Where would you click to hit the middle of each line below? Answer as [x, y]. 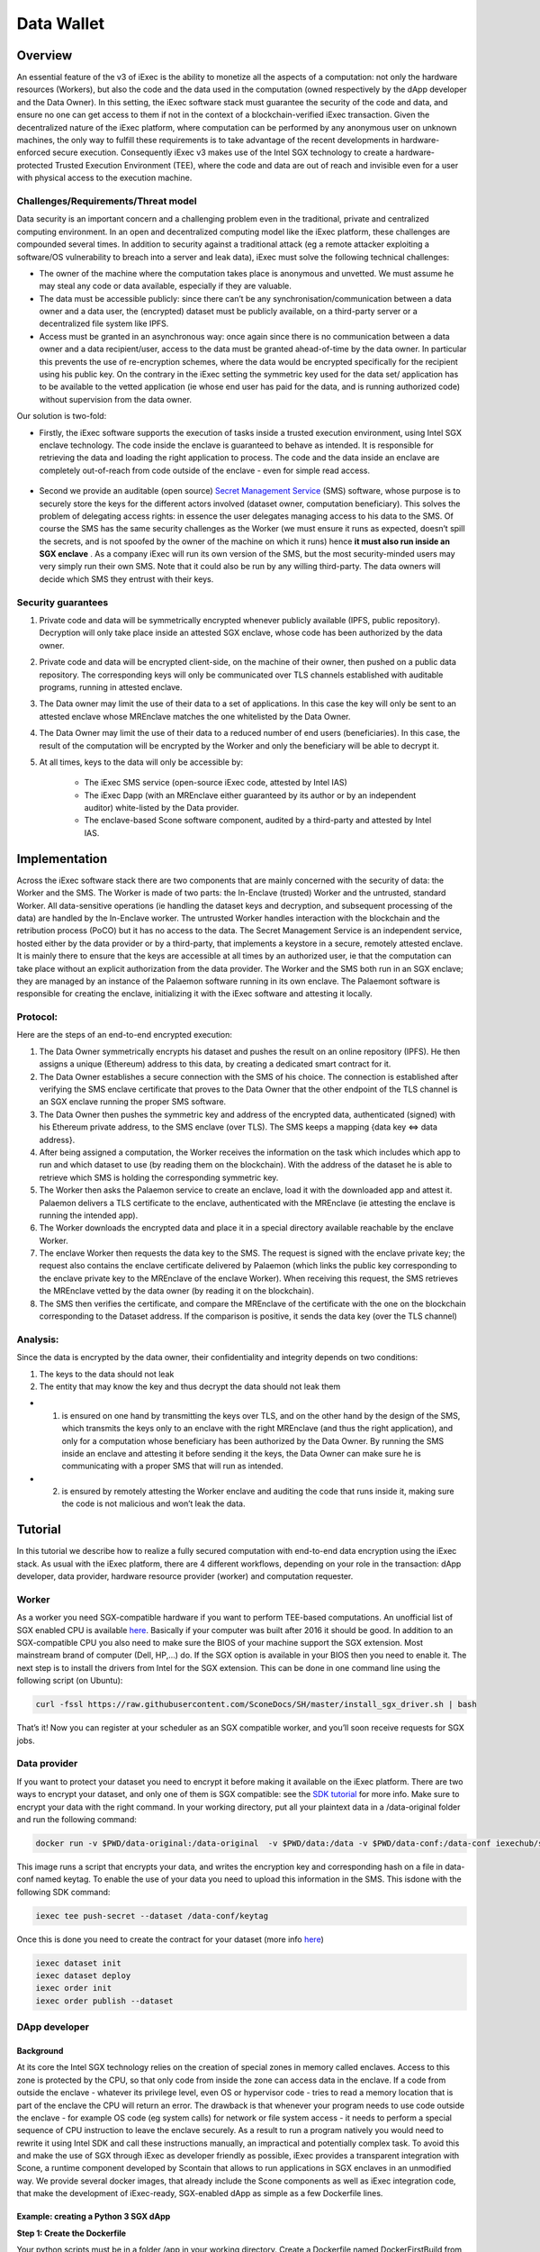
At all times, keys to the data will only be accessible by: [141, 762]
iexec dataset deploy [83, 1976]
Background [40, 2050]
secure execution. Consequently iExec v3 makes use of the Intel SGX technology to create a [223, 152]
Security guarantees [63, 602]
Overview [45, 55]
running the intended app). [89, 1215]
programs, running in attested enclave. [111, 687]
